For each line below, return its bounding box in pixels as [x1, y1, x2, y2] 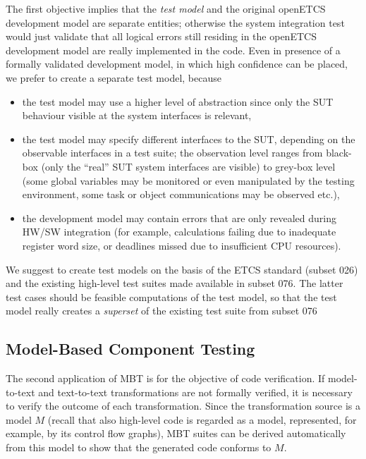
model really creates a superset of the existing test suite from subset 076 [6, 303, 317, 318]
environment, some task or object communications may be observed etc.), [22, 187, 340, 202]
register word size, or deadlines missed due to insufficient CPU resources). [22, 238, 341, 252]
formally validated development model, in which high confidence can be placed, [6, 56, 348, 71]
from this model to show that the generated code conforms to [6, 440, 272, 455]
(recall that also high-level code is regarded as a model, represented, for [47, 412, 357, 427]
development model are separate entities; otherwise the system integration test [6, 15, 345, 30]
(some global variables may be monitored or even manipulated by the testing [22, 173, 355, 188]
